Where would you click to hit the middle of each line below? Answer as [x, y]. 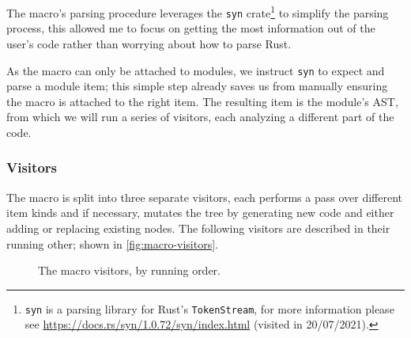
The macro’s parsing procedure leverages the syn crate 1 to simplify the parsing [198, 11]
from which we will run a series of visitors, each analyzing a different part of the [200, 117]
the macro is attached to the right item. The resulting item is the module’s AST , [202, 101]
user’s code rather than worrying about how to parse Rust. [149, 43]
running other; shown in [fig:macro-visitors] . [113, 243]
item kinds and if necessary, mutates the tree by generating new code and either [200, 213]
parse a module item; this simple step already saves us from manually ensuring [197, 86]
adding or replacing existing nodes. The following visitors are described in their [198, 228]
